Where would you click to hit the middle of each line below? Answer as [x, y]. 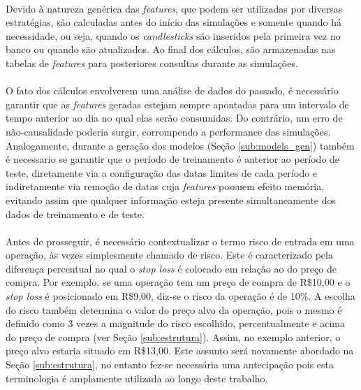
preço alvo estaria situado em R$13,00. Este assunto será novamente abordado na [180, 351]
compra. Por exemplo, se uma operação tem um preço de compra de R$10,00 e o [178, 282]
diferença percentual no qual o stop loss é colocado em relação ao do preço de [171, 268]
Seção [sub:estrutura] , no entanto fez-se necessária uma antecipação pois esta [170, 364]
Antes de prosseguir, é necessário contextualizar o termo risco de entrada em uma [180, 241]
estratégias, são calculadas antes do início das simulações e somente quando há [174, 22]
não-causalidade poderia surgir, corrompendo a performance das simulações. [168, 131]
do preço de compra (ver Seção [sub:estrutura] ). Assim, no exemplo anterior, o [173, 337]
